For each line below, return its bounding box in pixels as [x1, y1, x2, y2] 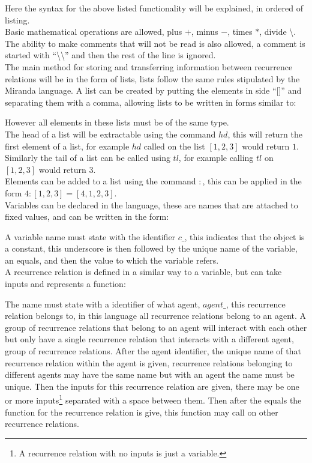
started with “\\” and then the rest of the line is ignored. [5, 49, 216, 61]
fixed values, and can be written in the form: [5, 210, 169, 223]
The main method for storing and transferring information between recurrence [5, 60, 293, 73]
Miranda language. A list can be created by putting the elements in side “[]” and [5, 84, 302, 97]
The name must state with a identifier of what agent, [5, 297, 200, 310]
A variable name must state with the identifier [5, 230, 176, 243]
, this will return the [227, 127, 302, 140]
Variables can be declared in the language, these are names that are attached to [5, 198, 298, 211]
